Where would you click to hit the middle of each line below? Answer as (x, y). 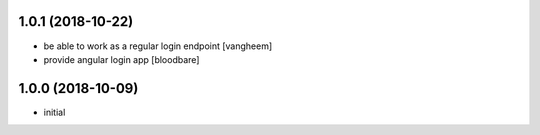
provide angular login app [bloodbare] (121, 59)
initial (54, 112)
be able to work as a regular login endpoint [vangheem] (158, 46)
